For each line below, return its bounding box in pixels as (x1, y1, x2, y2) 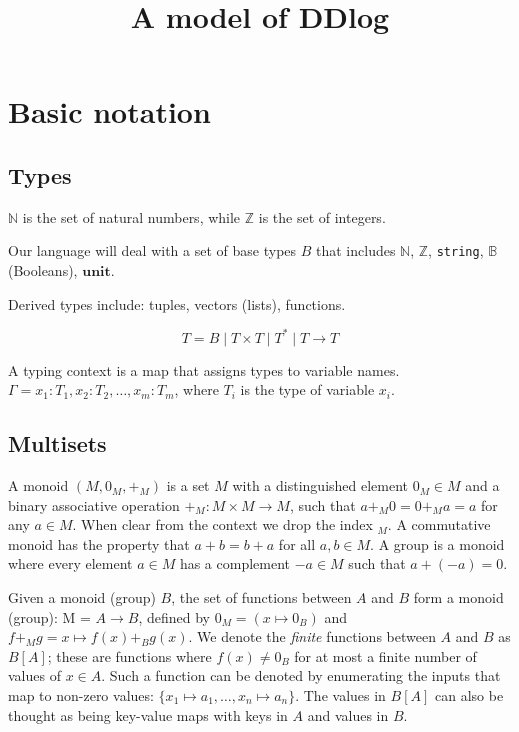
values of (8, 665, 61, 686)
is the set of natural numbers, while (22, 206, 241, 227)
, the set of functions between (171, 587, 352, 608)
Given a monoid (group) (8, 587, 156, 608)
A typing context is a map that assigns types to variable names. (8, 359, 400, 380)
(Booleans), (8, 260, 78, 281)
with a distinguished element (232, 475, 409, 496)
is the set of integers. (258, 206, 386, 227)
